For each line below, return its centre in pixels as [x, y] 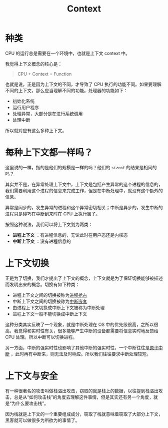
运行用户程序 [25, 107]
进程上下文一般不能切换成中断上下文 [50, 314]
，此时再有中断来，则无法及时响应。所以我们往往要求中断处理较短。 [81, 354]
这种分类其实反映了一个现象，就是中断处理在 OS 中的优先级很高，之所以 [79, 324]
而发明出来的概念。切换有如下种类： [42, 284]
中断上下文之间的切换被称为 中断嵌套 [50, 301]
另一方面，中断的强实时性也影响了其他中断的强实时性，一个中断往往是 [77, 347]
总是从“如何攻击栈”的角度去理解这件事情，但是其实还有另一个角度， [84, 397]
